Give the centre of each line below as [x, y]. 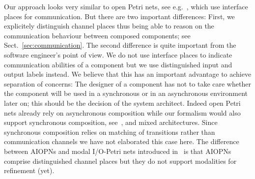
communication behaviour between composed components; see [97, 35]
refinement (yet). [29, 170]
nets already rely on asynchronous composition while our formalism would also [122, 112]
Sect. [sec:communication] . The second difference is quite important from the [120, 45]
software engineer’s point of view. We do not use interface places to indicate [118, 54]
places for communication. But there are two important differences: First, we [119, 16]
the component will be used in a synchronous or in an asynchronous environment [126, 93]
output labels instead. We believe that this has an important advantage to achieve [128, 74]
